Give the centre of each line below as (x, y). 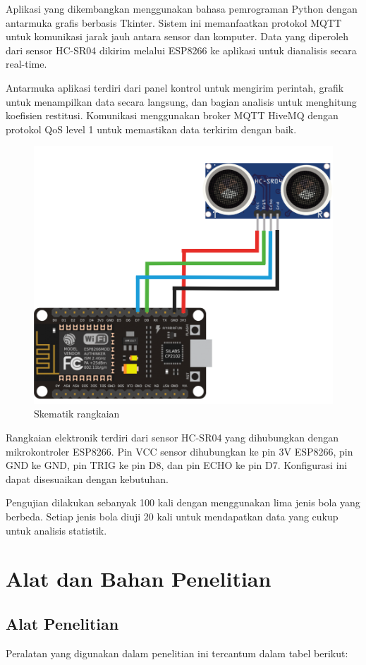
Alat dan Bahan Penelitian (139, 579)
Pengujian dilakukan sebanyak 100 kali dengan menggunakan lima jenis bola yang (183, 502)
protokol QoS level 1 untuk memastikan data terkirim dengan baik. (151, 129)
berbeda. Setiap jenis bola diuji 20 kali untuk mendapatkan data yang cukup (172, 516)
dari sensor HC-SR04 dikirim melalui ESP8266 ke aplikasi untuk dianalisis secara (181, 50)
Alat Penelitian (62, 623)
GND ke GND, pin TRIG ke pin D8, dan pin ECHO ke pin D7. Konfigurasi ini (177, 465)
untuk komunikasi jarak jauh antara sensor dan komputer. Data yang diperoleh (177, 36)
